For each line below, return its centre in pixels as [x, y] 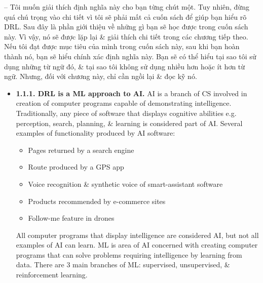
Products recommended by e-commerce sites [97, 201]
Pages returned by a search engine [81, 150]
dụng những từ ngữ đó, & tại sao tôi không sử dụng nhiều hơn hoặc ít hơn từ [125, 66]
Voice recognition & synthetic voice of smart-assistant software [125, 184]
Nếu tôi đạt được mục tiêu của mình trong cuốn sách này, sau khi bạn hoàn [122, 46]
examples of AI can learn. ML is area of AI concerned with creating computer [137, 245]
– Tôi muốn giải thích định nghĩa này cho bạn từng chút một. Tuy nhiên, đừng [127, 7]
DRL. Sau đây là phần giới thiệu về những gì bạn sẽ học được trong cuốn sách [126, 27]
